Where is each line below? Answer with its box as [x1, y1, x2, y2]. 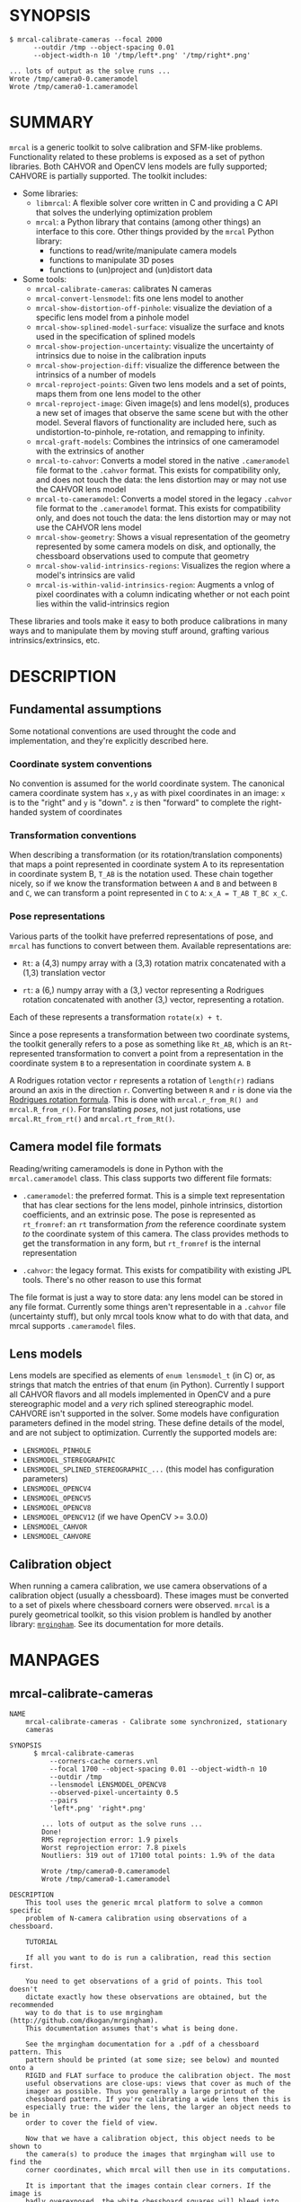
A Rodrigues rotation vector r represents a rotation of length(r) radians [9, 1074, 275, 1085]
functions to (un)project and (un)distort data [49, 264, 213, 275]
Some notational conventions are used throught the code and [9, 725, 236, 737]
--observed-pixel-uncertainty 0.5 [49, 1789, 179, 1798]
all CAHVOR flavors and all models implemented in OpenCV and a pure [9, 1389, 271, 1400]
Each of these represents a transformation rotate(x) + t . [9, 1012, 223, 1022]
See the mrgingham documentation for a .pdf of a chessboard [25, 2040, 259, 2049]
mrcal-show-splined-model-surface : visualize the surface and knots [35, 321, 285, 332]
